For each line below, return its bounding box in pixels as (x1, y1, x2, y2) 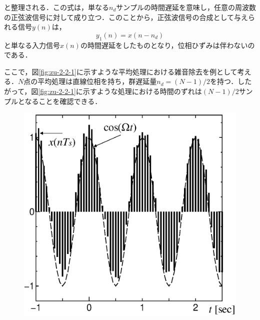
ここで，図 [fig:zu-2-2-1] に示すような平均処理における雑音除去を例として (4, 66, 237, 76)
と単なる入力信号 (4, 39, 60, 50)
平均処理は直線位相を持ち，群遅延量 (37, 76, 157, 86)
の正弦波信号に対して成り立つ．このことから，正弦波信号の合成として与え (4, 11, 248, 22)
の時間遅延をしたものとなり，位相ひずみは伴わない (80, 39, 248, 50)
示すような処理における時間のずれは (82, 85, 202, 96)
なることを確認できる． (24, 95, 102, 106)
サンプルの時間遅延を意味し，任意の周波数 (116, 2, 256, 12)
